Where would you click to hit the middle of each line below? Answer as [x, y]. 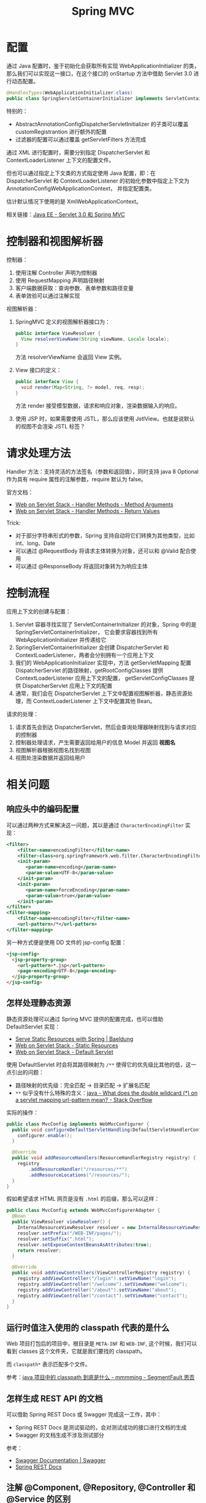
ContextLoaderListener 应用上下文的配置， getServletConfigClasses [101, 678]
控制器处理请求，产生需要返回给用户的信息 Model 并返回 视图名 [95, 742]
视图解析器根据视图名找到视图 [53, 750]
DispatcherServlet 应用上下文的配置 [67, 685]
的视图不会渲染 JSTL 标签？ [50, 426]
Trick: [13, 523]
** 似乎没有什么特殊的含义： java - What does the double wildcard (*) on [106, 1093]
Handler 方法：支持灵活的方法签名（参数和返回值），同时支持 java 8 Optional [103, 471]
